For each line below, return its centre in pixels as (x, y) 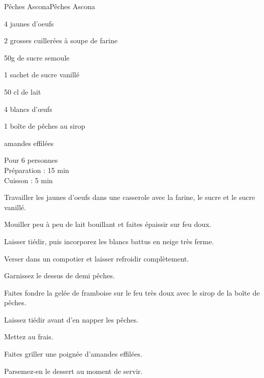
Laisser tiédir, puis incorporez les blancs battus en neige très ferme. (109, 241)
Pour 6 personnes (31, 160)
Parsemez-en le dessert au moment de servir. (74, 371)
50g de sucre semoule (37, 57)
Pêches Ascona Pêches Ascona (50, 6)
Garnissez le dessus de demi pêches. (60, 275)
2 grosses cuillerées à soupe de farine (61, 40)
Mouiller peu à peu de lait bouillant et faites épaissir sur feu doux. (108, 224)
